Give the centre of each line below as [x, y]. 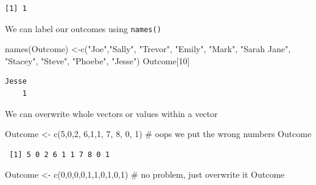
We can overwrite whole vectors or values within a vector [111, 113]
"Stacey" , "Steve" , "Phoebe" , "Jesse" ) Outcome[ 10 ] [97, 60]
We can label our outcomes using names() [83, 28]
